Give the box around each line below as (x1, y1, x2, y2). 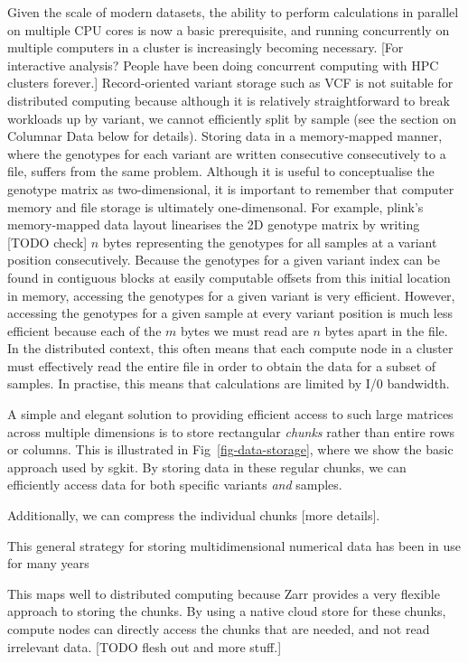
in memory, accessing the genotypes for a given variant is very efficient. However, (7, 285, 455, 304)
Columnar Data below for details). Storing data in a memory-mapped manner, (7, 126, 443, 145)
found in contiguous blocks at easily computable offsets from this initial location (7, 267, 451, 286)
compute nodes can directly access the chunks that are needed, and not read (7, 620, 430, 638)
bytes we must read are (180, 321, 309, 340)
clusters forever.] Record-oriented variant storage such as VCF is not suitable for (7, 73, 454, 92)
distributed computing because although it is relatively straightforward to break (7, 90, 450, 109)
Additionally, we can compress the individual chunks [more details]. (7, 506, 380, 525)
